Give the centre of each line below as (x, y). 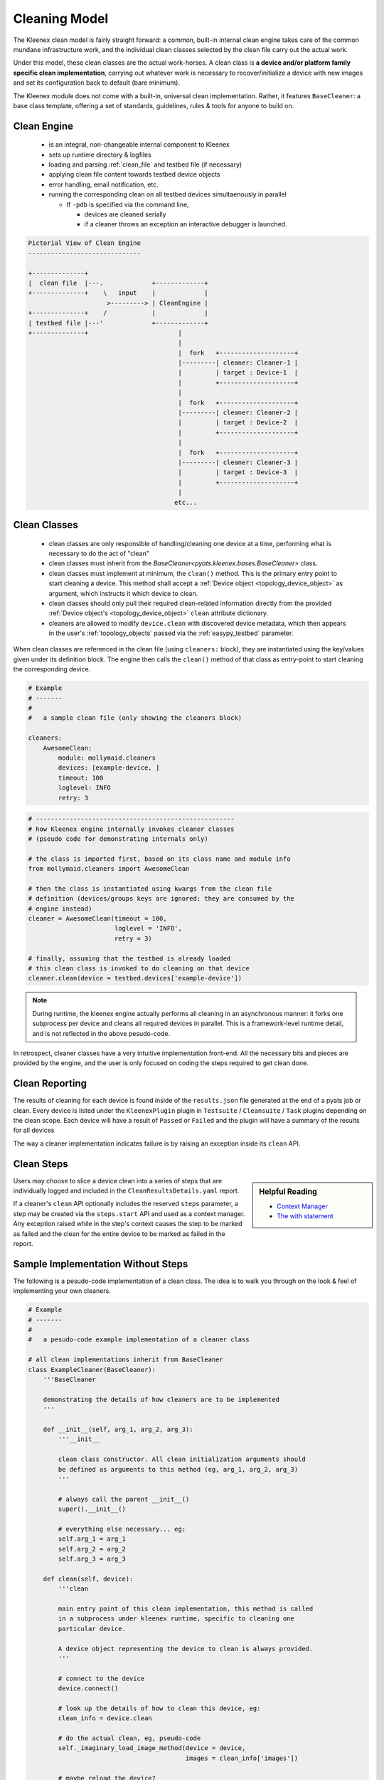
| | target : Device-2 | (238, 423)
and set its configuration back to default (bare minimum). (97, 83)
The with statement (305, 1216)
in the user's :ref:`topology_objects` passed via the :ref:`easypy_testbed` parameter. (171, 633)
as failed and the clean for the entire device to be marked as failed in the (119, 1234)
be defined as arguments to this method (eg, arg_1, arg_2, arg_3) (178, 1469)
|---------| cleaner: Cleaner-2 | (238, 413)
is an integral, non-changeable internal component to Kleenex (139, 145)
